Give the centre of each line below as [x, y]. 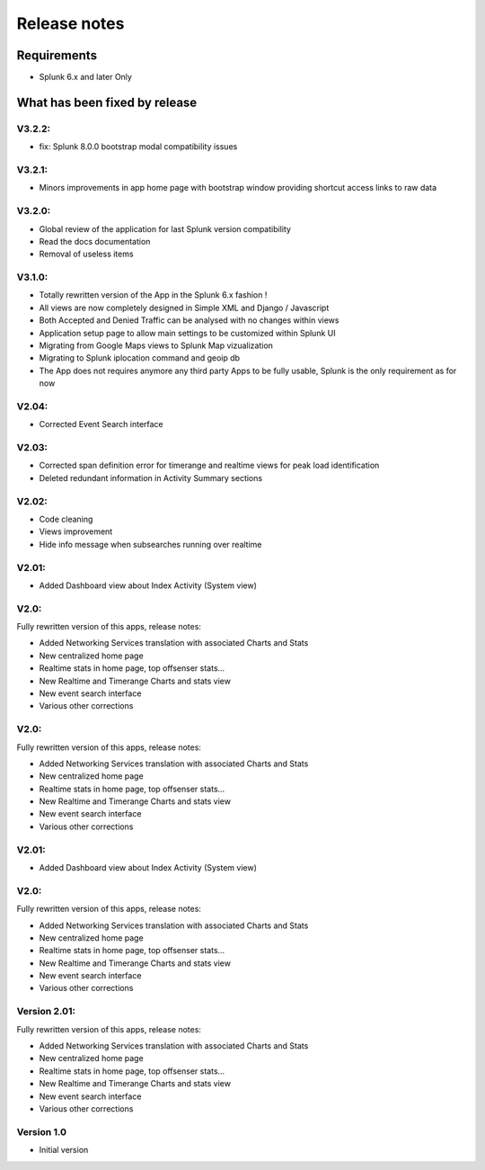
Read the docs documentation [95, 241]
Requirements [57, 55]
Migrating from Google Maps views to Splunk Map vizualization [156, 345]
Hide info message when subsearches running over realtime [150, 544]
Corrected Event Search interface [101, 424]
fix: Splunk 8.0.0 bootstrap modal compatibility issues [138, 147]
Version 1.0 [42, 1131]
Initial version [64, 1150]
